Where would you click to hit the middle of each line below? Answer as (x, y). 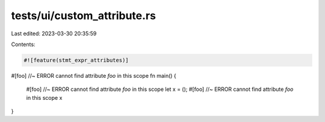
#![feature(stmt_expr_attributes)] (76, 60)
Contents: (23, 44)
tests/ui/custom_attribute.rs (84, 16)
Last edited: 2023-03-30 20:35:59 (54, 33)
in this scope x (44, 97)
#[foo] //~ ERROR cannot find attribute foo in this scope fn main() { (94, 75)
